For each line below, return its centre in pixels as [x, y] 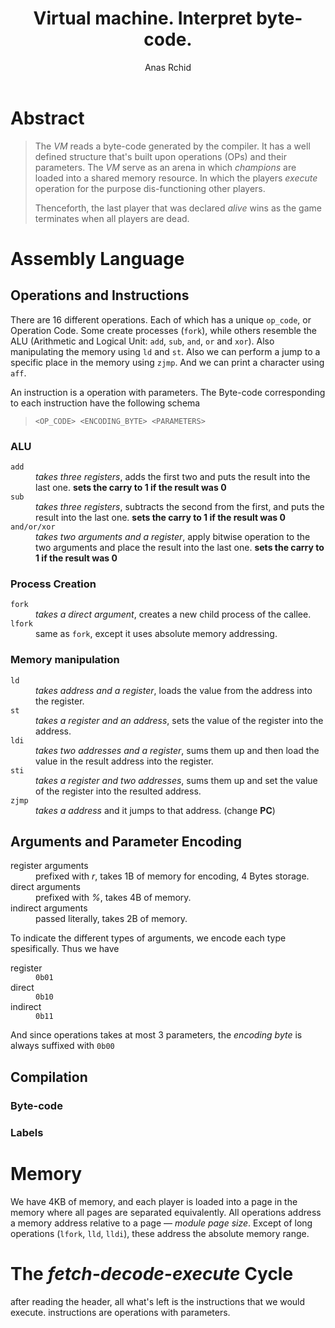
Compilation [49, 1077]
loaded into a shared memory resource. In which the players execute [176, 178]
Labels [27, 1132]
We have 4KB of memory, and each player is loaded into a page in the [154, 1201]
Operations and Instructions [100, 295]
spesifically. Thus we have [65, 949]
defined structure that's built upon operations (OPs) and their [160, 156]
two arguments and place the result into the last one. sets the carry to [180, 547]
